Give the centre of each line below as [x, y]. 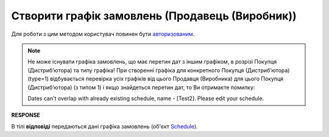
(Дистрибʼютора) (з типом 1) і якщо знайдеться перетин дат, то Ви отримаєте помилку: [141, 87]
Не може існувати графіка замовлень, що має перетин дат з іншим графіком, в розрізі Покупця [152, 62]
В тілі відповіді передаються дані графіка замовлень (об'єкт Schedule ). [104, 126]
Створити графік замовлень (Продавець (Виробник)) [154, 16]
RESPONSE [26, 115]
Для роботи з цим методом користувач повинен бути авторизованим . [103, 34]
